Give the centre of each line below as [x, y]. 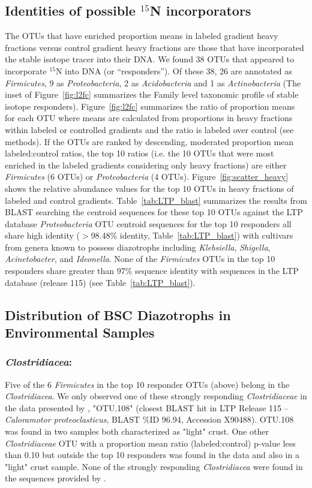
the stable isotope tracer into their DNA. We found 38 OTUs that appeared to [150, 59]
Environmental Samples [80, 332]
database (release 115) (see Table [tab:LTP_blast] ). [100, 282]
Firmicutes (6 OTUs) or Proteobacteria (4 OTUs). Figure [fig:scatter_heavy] [147, 177]
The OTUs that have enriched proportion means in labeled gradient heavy [142, 36]
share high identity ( [42, 235]
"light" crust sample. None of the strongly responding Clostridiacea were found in [154, 466]
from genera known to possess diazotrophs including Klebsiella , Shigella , [138, 247]
